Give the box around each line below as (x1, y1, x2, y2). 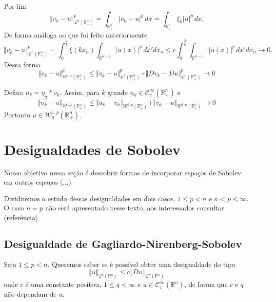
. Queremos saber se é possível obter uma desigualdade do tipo (47, 259, 236, 269)
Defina (4, 87, 23, 97)
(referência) (4, 212, 38, 223)
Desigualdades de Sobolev (4, 139, 181, 159)
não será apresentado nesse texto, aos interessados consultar (45, 203, 224, 213)
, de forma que (184, 279, 228, 289)
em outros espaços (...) (4, 177, 71, 187)
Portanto (4, 109, 30, 119)
